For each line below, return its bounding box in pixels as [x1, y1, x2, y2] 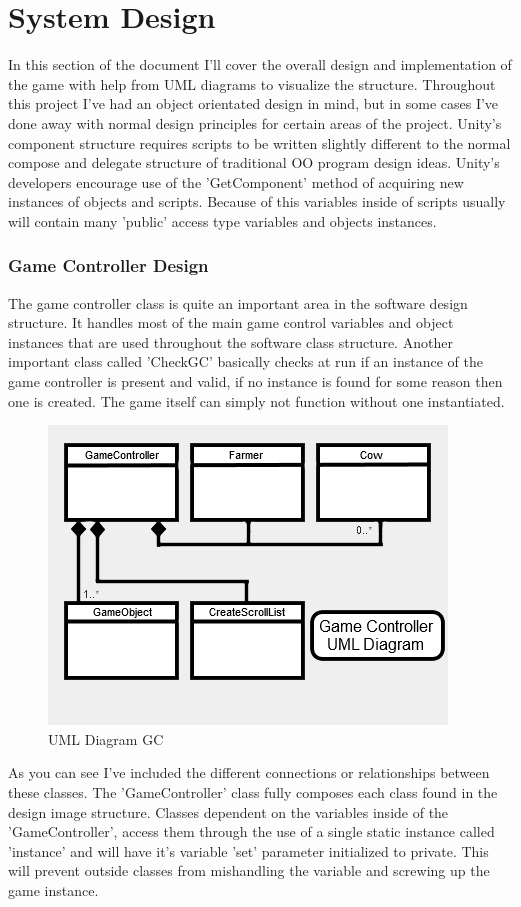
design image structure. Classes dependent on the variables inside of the [8, 801, 449, 822]
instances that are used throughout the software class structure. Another [8, 331, 453, 352]
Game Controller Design [8, 253, 209, 278]
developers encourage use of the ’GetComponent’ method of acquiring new [8, 171, 464, 192]
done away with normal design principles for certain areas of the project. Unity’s [8, 112, 502, 133]
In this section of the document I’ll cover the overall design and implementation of [8, 54, 512, 75]
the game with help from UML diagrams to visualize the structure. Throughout [8, 73, 496, 94]
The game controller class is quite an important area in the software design [8, 292, 468, 313]
